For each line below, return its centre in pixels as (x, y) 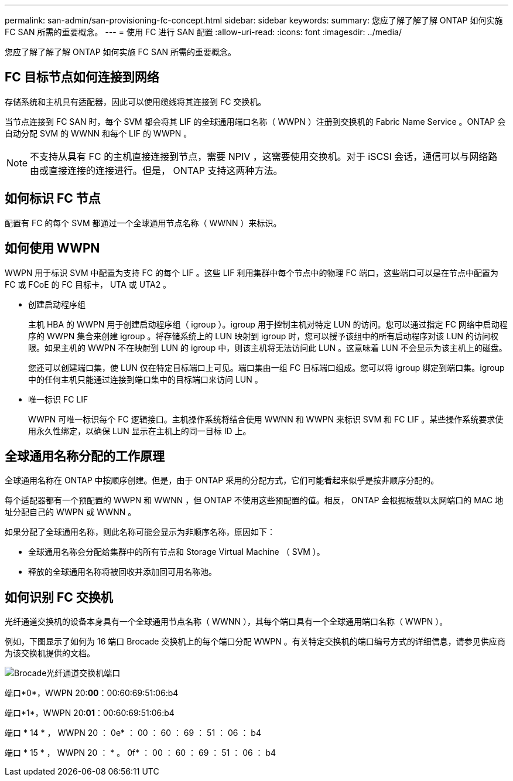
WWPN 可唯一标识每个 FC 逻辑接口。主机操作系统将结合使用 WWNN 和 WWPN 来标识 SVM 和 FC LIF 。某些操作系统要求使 (266, 419)
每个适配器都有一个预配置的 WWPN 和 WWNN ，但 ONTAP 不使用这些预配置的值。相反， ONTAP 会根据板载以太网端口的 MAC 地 (254, 500)
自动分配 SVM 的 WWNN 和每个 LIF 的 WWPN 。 (98, 133)
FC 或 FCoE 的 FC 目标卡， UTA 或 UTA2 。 (88, 284)
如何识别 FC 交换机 (59, 597)
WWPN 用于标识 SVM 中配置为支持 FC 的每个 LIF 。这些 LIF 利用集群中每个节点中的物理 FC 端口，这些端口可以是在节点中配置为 (252, 272)
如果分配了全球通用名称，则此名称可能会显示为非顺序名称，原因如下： (140, 532)
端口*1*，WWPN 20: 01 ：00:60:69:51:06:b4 (90, 713)
